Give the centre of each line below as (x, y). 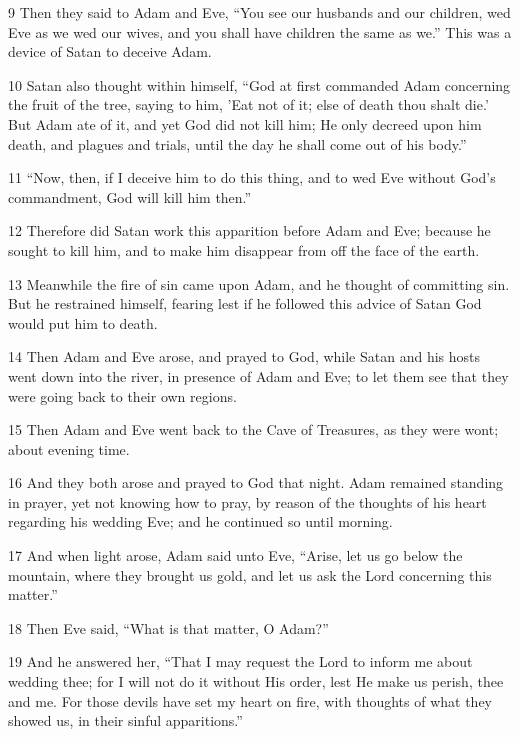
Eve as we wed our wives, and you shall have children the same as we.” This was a (260, 31)
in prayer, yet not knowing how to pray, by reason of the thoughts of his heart (247, 501)
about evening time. (69, 448)
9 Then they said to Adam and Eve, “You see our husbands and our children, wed (259, 12)
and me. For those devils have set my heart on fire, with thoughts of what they (250, 700)
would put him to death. (83, 322)
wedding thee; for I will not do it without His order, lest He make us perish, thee (256, 681)
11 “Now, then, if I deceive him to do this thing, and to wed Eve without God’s (252, 177)
